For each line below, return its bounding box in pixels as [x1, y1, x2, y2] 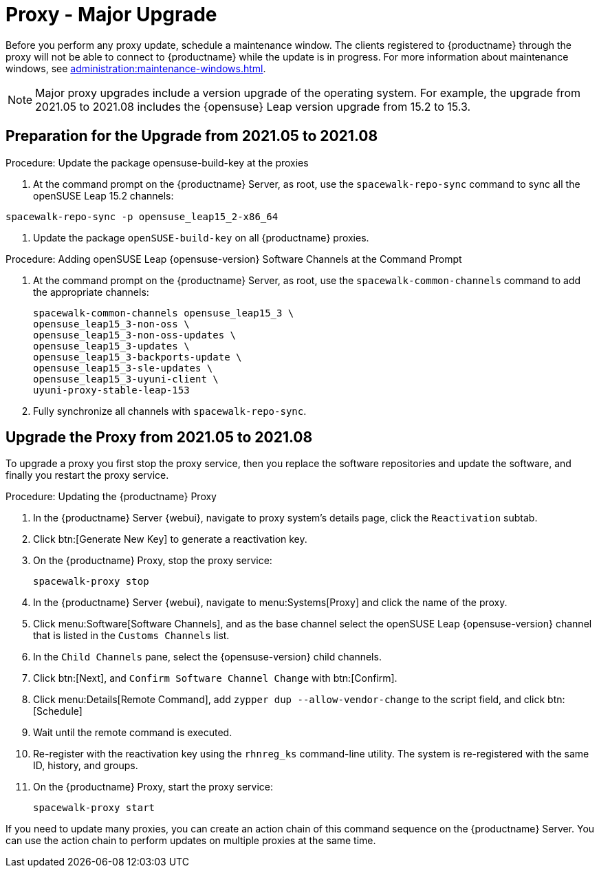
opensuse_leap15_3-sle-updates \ [33, 362, 213, 374]
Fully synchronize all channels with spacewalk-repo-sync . [33, 405, 307, 417]
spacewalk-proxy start [33, 802, 155, 814]
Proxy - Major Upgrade [6, 3, 217, 26]
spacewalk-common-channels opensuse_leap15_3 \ [33, 307, 294, 319]
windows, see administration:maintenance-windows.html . [6, 62, 266, 74]
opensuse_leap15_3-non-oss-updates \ [33, 329, 237, 341]
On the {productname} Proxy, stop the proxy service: [33, 554, 272, 567]
